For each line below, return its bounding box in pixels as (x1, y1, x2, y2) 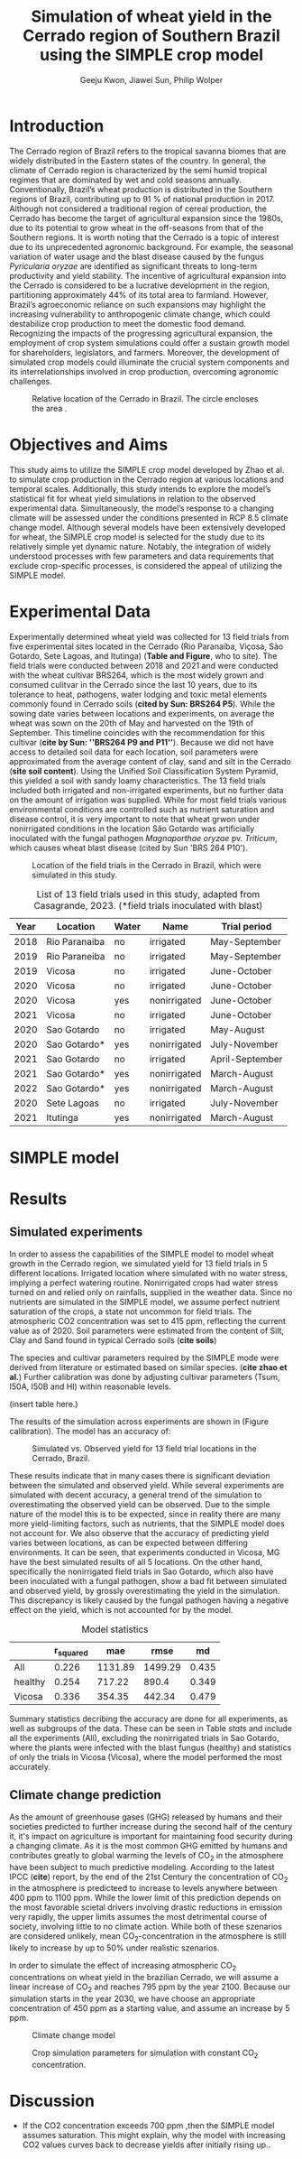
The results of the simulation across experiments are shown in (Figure (9, 1415, 269, 1427)
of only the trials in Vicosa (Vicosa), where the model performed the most (9, 1751, 282, 1762)
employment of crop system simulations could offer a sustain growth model (9, 337, 290, 348)
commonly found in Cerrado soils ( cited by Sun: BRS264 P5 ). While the (9, 698, 276, 709)
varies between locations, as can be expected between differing (9, 1537, 248, 1548)
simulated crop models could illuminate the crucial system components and (9, 357, 290, 367)
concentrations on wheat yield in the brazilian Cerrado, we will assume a (9, 1971, 279, 1982)
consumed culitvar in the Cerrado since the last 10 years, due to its (9, 679, 258, 690)
